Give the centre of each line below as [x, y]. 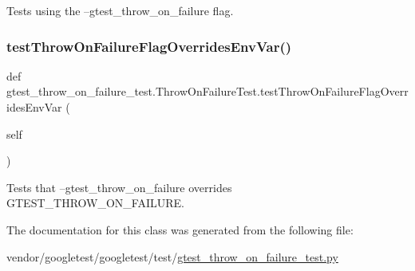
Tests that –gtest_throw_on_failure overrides [119, 187]
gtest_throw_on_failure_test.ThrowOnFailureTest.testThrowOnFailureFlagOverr [207, 91]
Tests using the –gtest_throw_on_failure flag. [120, 10]
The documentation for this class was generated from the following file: [180, 229]
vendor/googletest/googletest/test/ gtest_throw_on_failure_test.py [172, 256]
